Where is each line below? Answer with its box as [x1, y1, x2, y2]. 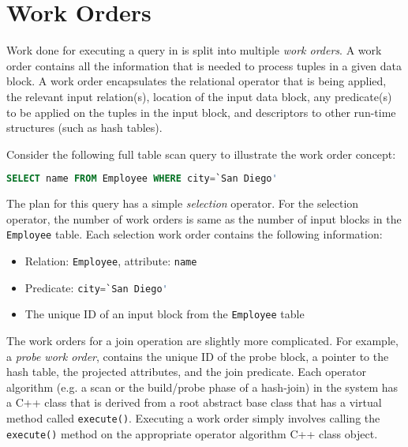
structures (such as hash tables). [6, 119, 163, 136]
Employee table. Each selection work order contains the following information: [6, 226, 383, 242]
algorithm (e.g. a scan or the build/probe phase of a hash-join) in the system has [6, 378, 399, 395]
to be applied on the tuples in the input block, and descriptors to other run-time [6, 103, 396, 120]
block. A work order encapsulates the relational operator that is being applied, [6, 73, 387, 89]
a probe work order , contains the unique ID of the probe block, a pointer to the [6, 347, 389, 364]
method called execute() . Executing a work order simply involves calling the [6, 409, 380, 426]
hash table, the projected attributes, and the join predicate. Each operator [6, 363, 366, 380]
